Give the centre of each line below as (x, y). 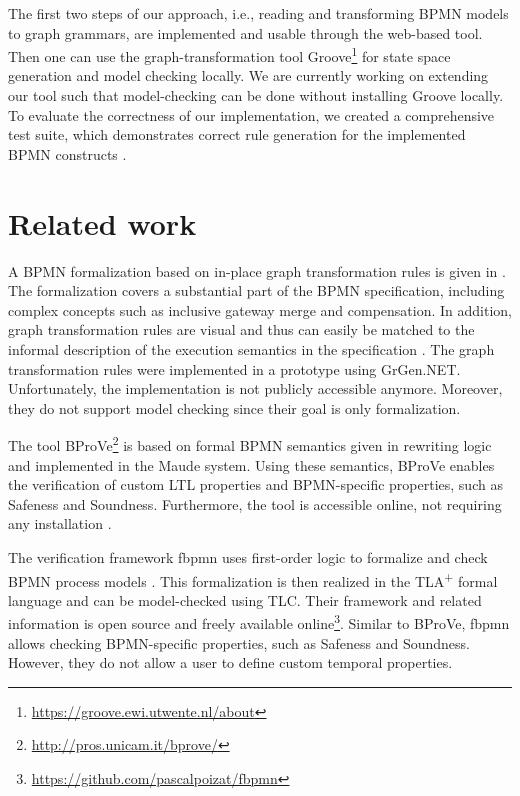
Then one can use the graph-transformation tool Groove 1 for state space (229, 54)
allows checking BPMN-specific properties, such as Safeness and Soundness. (239, 642)
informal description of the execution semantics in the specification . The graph (251, 348)
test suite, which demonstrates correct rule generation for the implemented (237, 134)
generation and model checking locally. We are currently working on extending (248, 75)
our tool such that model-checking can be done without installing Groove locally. (256, 95)
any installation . (60, 523)
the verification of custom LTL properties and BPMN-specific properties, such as (255, 484)
